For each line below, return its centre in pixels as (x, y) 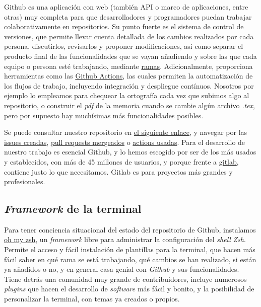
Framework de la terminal (73, 209)
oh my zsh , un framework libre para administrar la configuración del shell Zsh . (125, 239)
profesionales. (25, 181)
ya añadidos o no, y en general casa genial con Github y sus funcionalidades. (122, 269)
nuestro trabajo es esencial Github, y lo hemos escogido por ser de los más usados (130, 152)
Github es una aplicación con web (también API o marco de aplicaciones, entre (126, 7)
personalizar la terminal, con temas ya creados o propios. (92, 299)
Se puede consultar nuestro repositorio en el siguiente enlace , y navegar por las (126, 132)
